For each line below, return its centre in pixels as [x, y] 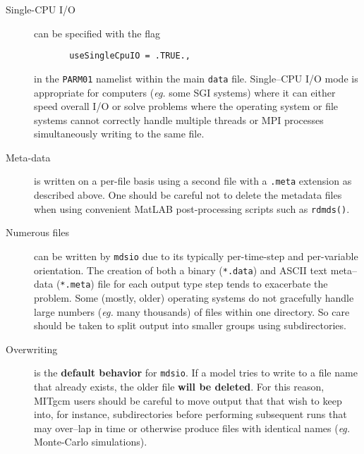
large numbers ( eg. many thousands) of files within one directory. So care [192, 311]
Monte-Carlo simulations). [91, 442]
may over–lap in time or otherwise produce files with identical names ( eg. [192, 428]
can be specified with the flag [97, 33]
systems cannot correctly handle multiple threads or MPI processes [179, 119]
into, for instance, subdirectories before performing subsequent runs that [190, 414]
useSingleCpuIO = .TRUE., [130, 56]
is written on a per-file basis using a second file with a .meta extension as [193, 181]
